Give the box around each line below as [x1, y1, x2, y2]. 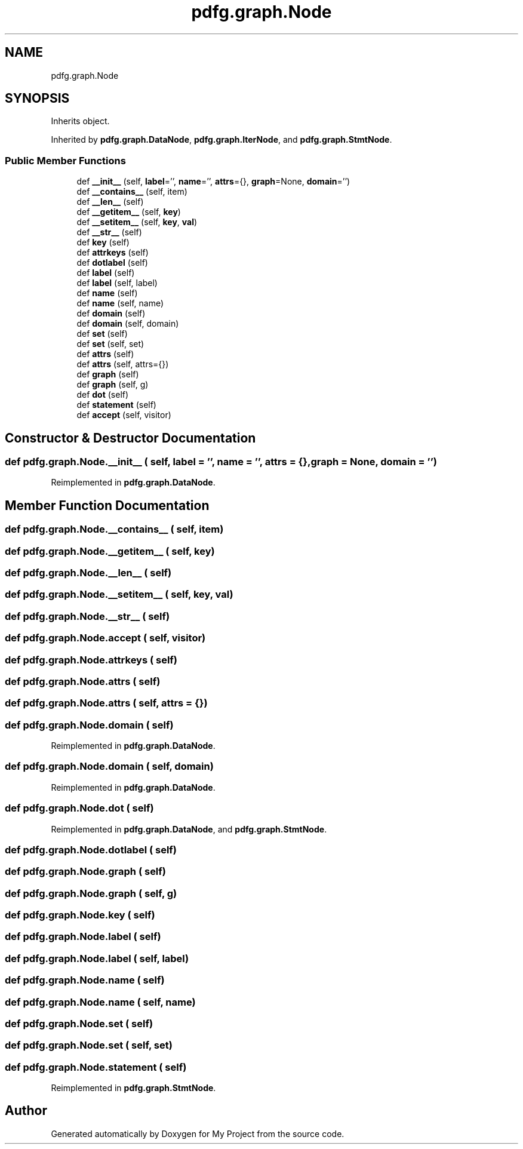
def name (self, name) [76, 298, 164, 309]
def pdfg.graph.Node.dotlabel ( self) [5, 843, 177, 856]
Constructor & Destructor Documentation [5, 430, 256, 446]
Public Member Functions [5, 154, 126, 167]
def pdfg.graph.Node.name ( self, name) [5, 996, 196, 1008]
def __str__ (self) [76, 227, 142, 238]
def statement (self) [76, 400, 156, 410]
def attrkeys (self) [76, 247, 149, 258]
